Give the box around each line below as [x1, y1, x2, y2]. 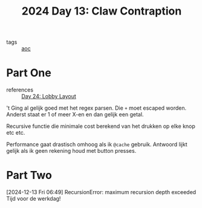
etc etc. [6, 129, 25, 136]
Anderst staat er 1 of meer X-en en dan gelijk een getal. [6, 111, 144, 118]
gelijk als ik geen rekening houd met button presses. [6, 147, 137, 155]
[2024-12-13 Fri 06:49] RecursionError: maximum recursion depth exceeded [6, 189, 197, 196]
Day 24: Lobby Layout [21, 93, 77, 100]
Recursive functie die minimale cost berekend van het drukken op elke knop [6, 122, 195, 130]
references [6, 86, 34, 93]
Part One [6, 66, 51, 80]
